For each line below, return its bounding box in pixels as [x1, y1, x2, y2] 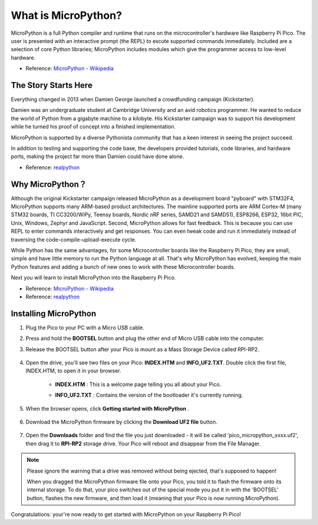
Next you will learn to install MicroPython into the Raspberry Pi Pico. [11, 274, 176, 281]
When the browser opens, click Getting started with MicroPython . [25, 405, 190, 412]
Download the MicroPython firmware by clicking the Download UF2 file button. [25, 418, 218, 425]
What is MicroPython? [11, 9, 122, 22]
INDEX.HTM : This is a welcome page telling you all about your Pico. [55, 381, 221, 388]
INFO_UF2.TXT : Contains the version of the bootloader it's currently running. [55, 392, 243, 399]
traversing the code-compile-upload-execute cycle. [11, 236, 137, 243]
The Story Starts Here [11, 80, 92, 90]
